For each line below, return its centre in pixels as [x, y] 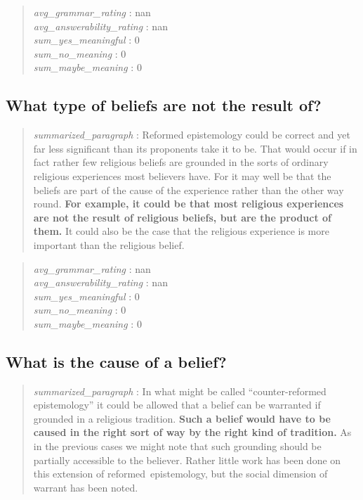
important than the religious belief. [109, 244]
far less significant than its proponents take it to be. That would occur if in [195, 148]
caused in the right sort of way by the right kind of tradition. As [192, 432]
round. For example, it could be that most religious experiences [189, 204]
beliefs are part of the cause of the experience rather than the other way [189, 190]
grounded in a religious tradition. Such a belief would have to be [182, 418]
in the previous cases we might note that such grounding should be [177, 446]
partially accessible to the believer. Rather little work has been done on [187, 460]
